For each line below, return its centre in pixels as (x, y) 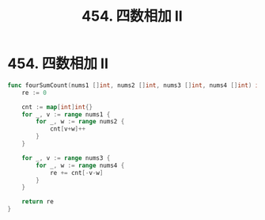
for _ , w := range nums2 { (80, 122)
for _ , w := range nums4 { (80, 165)
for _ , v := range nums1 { (66, 114)
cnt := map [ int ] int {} (57, 107)
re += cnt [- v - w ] (76, 173)
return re (38, 202)
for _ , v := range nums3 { (66, 158)
